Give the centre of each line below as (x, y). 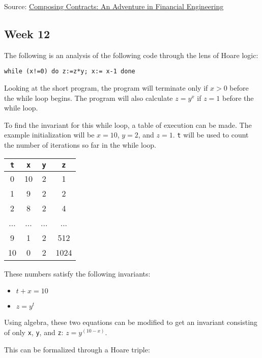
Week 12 (27, 33)
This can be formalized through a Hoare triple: (77, 349)
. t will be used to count (211, 135)
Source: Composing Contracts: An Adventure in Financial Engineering (114, 6)
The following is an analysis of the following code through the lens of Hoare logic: (131, 55)
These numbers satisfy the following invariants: (77, 273)
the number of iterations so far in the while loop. (80, 145)
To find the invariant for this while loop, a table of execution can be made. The (128, 125)
